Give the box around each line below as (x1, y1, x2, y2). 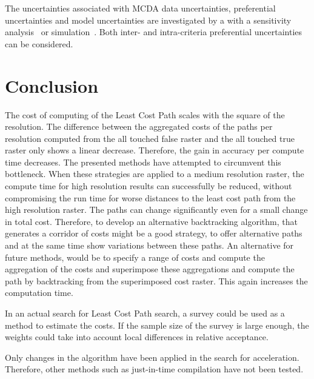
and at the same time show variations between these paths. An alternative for (5, 239, 294, 252)
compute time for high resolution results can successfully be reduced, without (5, 179, 292, 192)
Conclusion (5, 73, 99, 98)
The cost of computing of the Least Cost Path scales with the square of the (5, 108, 285, 121)
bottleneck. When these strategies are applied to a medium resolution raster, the (5, 167, 304, 180)
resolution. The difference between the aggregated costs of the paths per (5, 120, 273, 133)
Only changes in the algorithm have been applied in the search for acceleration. (5, 350, 299, 363)
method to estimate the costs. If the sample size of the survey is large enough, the (5, 318, 309, 331)
